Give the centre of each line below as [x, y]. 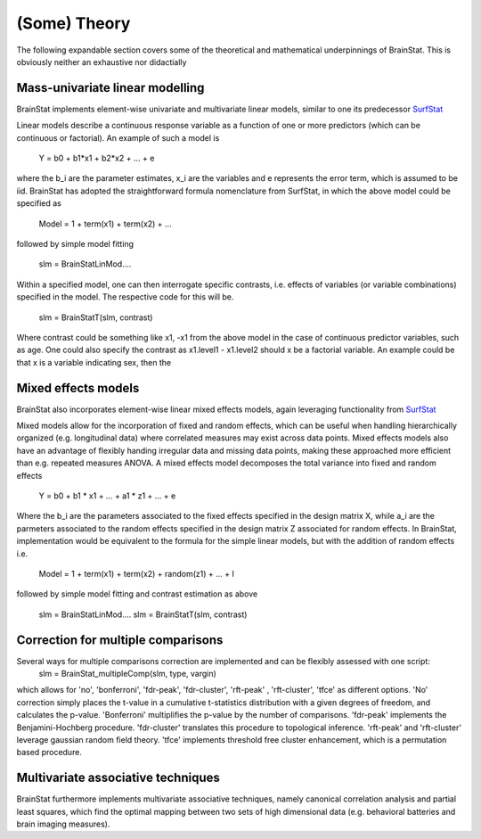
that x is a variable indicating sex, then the [94, 362]
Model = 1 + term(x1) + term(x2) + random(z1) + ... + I [137, 573]
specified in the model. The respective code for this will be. [125, 297]
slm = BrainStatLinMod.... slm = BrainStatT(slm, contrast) [143, 614]
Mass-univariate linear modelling [110, 88]
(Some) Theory [73, 23]
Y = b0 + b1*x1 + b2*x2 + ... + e [97, 158]
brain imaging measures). [63, 824]
